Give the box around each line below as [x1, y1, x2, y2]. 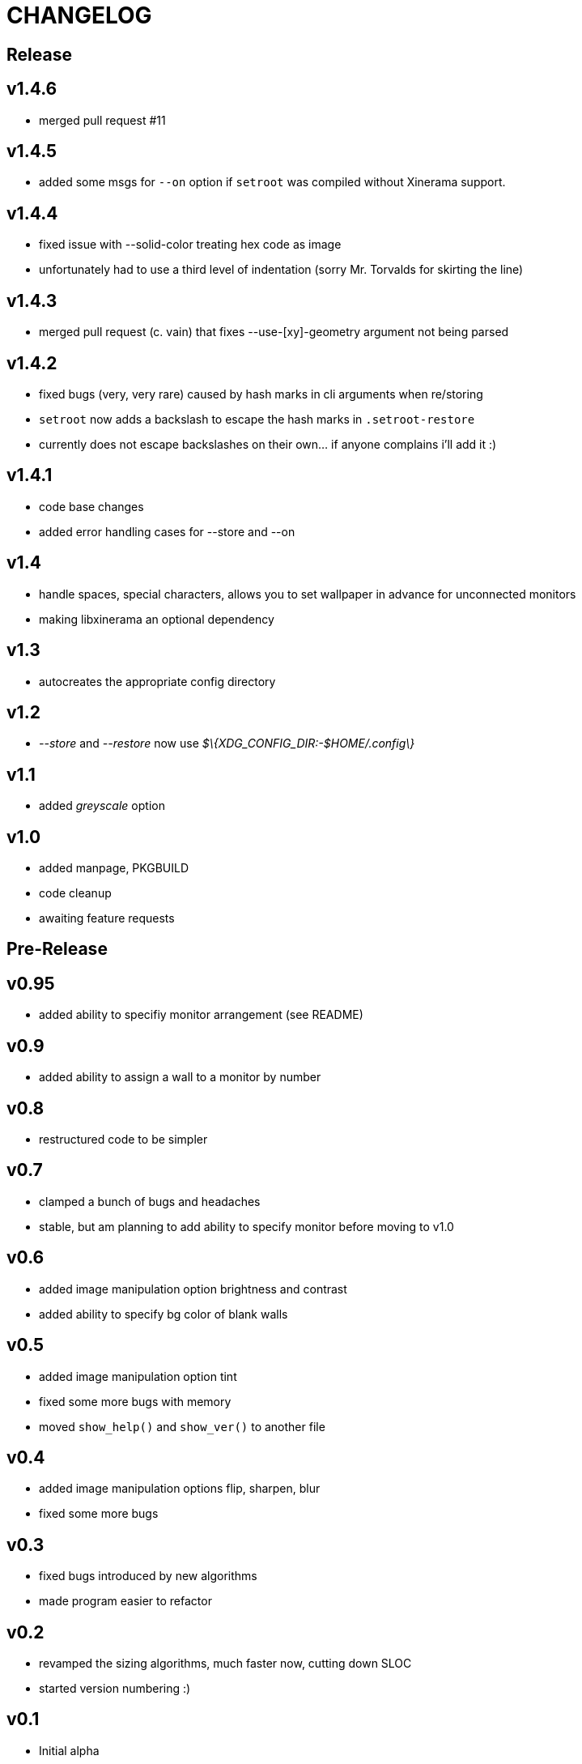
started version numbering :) [39, 1681, 191, 1696]
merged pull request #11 [39, 113, 166, 127]
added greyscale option [39, 799, 165, 813]
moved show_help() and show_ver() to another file [39, 1419, 325, 1434]
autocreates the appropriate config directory [39, 674, 276, 688]
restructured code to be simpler [39, 1131, 208, 1146]
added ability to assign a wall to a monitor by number [39, 1070, 321, 1084]
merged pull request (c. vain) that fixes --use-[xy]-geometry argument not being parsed [39, 325, 509, 339]
